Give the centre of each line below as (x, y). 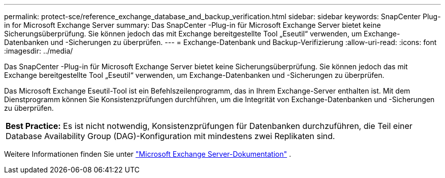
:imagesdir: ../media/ (39, 51)
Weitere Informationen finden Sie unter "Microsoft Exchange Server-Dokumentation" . (148, 154)
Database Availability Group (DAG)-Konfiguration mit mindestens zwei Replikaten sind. (170, 136)
